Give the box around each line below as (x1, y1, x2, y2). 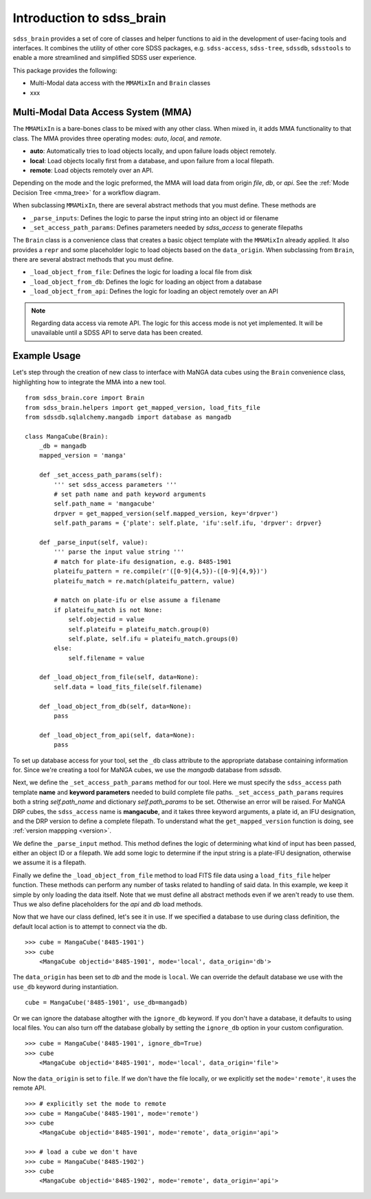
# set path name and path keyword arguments (54, 490, 206, 499)
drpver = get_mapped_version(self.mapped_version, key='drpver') (54, 510, 279, 517)
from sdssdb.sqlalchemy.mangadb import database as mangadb (25, 413, 232, 421)
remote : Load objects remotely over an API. (30, 166, 154, 174)
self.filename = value (68, 654, 145, 662)
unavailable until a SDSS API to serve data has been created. (31, 329, 203, 337)
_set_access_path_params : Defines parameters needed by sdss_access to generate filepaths (30, 223, 303, 231)
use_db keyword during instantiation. (12, 982, 119, 991)
